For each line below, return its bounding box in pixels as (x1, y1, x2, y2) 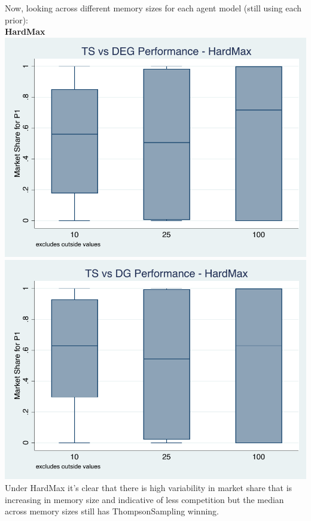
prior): (5, 13, 28, 26)
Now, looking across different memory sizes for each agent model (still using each (5, 2, 301, 14)
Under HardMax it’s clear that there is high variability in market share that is (5, 481, 292, 494)
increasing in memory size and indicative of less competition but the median (5, 493, 284, 505)
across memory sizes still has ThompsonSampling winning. (5, 505, 219, 517)
